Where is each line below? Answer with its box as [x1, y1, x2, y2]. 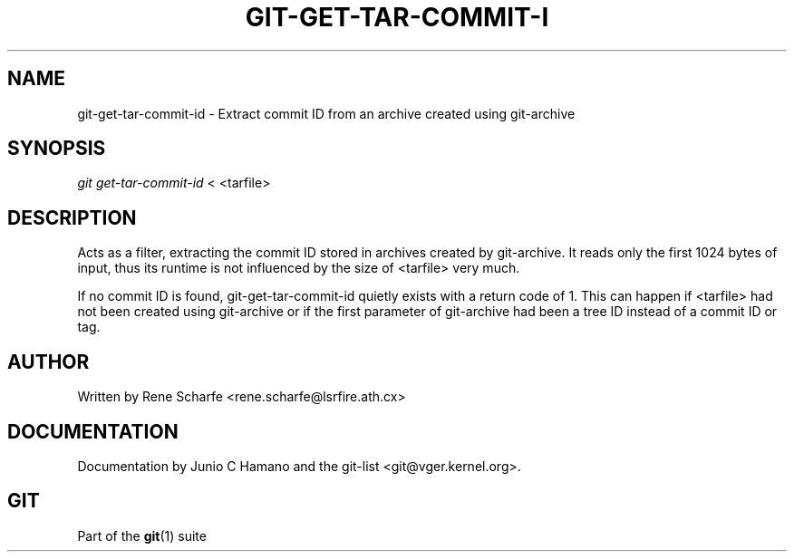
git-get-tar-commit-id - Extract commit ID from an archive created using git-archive [77, 105, 576, 121]
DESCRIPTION [7, 206, 137, 229]
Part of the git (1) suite [77, 527, 207, 544]
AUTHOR [7, 350, 90, 373]
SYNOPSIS [7, 137, 106, 160]
